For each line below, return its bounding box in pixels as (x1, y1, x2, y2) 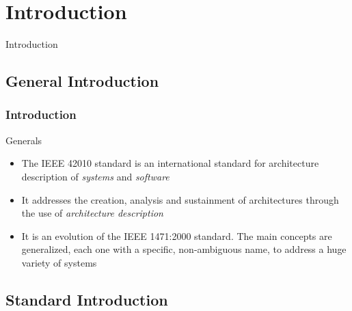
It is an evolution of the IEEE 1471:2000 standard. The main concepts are (21, 228, 332, 243)
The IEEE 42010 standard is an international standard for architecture (21, 156, 319, 170)
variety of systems (21, 255, 97, 269)
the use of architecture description (21, 206, 163, 220)
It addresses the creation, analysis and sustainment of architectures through (21, 192, 339, 206)
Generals (5, 133, 42, 147)
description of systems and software (21, 169, 170, 183)
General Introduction (5, 70, 159, 92)
